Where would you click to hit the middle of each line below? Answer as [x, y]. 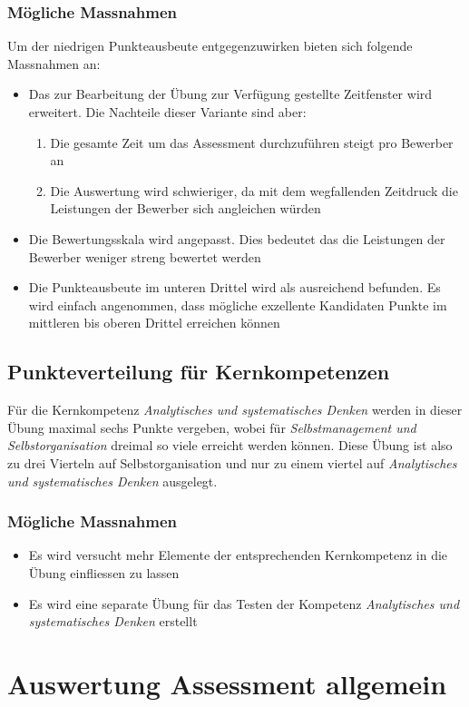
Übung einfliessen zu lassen [104, 572]
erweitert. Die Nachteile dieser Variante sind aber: [167, 112]
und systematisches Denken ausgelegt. [112, 481]
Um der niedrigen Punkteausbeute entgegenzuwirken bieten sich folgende [210, 46]
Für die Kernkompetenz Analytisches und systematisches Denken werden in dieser [235, 410]
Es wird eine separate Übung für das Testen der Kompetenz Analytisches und [244, 603]
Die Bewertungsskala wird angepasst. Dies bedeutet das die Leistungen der [237, 238]
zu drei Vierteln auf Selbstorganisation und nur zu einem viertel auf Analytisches [232, 462]
